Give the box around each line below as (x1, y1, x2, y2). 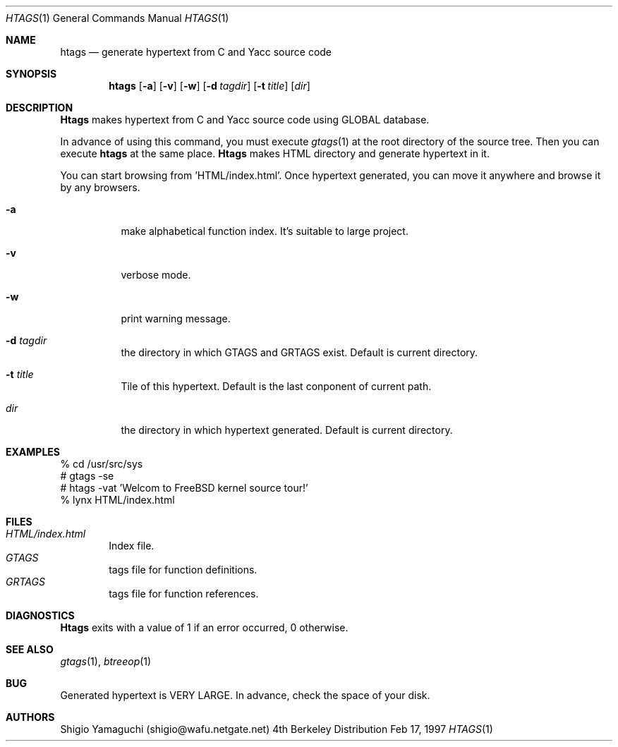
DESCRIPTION (6, 102, 73, 114)
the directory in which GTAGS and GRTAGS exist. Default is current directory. (121, 346, 478, 358)
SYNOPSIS (6, 68, 57, 80)
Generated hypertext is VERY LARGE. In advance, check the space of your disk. (60, 689, 430, 701)
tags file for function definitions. (109, 564, 257, 576)
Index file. (109, 540, 154, 552)
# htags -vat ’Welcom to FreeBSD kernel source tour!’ (60, 482, 308, 494)
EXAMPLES (6, 446, 60, 458)
